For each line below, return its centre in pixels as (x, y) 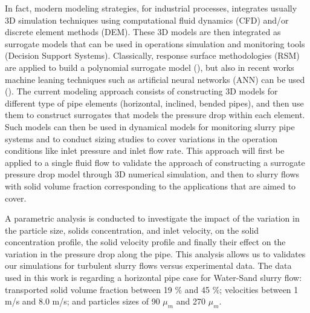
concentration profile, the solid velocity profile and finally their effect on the (145, 242)
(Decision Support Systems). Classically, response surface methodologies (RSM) (152, 55)
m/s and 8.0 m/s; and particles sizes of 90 (82, 301)
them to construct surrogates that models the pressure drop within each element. (155, 115)
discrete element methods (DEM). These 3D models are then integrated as (143, 32)
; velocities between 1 (259, 289)
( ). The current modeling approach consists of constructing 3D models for (141, 91)
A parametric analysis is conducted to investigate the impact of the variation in (152, 218)
